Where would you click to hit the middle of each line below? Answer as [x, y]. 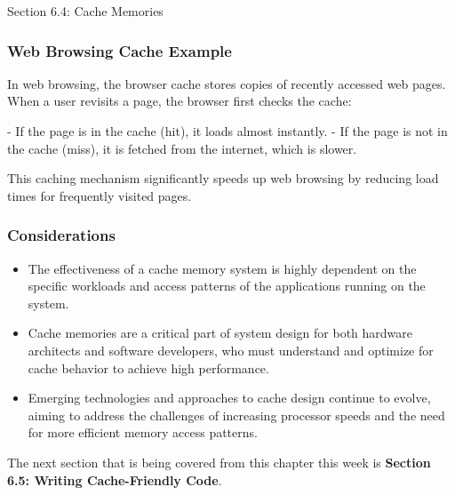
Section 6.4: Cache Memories [85, 11]
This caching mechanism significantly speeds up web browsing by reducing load [223, 178]
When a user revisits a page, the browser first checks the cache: [180, 101]
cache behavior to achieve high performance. [148, 367]
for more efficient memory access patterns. [143, 432]
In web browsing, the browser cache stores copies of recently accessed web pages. [227, 83]
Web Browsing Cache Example [120, 50]
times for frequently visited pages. [100, 195]
